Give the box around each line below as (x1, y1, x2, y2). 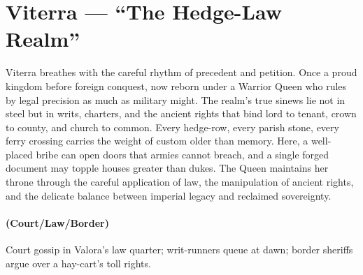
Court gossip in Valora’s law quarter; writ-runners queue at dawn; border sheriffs (6, 242, 353, 257)
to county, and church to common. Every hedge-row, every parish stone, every (6, 119, 339, 134)
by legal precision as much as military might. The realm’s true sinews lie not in (6, 92, 346, 107)
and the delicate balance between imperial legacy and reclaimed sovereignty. (6, 188, 332, 202)
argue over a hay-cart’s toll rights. (6, 255, 151, 270)
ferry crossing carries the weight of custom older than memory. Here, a (6, 133, 308, 148)
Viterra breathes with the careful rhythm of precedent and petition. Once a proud (6, 65, 357, 80)
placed (6, 147, 33, 161)
